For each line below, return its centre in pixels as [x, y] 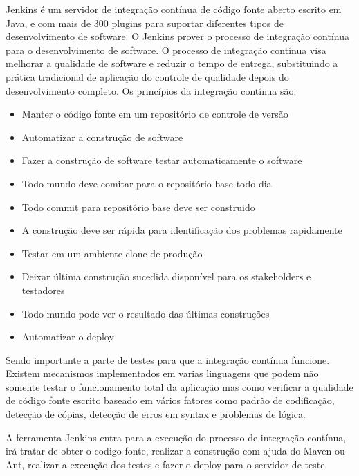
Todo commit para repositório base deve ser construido [138, 207]
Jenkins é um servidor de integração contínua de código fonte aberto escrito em [174, 9]
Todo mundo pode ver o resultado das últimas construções [146, 313]
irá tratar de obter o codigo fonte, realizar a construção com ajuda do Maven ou [175, 451]
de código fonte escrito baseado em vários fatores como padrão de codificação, [170, 400]
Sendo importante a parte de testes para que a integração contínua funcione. [168, 359]
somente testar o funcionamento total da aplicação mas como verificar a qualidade [179, 386]
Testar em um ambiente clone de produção [112, 253]
